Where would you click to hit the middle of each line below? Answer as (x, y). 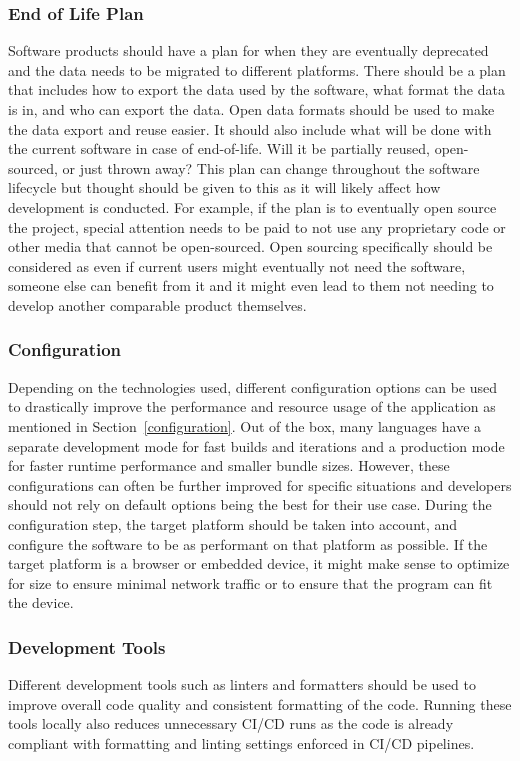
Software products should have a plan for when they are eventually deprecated (248, 50)
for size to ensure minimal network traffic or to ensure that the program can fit (250, 582)
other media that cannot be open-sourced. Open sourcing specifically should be (250, 246)
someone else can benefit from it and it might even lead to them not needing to (251, 285)
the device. (41, 602)
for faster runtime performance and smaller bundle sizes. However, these (229, 465)
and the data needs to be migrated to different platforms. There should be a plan (257, 69)
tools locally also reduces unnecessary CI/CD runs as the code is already (231, 723)
